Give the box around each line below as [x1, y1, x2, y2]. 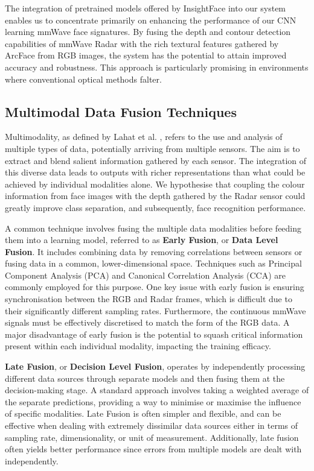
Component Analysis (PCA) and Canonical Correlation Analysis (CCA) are [5, 268, 286, 281]
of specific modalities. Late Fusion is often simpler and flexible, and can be [5, 407, 281, 420]
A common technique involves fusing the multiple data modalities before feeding [5, 221, 302, 234]
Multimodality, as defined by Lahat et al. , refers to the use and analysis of [5, 130, 283, 143]
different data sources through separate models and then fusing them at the [5, 371, 285, 384]
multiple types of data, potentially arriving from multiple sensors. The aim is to [5, 142, 300, 154]
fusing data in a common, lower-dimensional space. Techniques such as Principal [5, 257, 302, 270]
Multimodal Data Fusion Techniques [5, 102, 237, 121]
